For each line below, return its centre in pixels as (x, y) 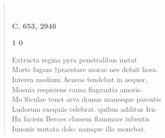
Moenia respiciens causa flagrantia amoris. (77, 89)
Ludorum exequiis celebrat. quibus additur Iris (84, 109)
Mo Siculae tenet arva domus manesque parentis (87, 99)
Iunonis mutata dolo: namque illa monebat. (79, 128)
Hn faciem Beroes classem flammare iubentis (81, 119)
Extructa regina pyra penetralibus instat (74, 59)
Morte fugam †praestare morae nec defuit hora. (85, 69)
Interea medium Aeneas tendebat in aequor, (79, 79)
